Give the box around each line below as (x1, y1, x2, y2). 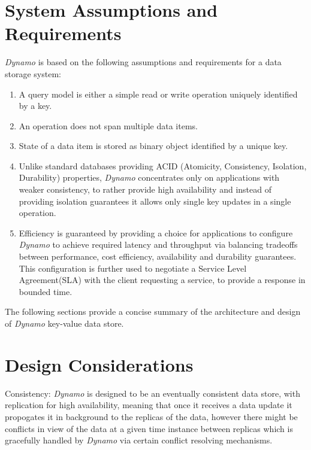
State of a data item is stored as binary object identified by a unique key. (19, 139, 288, 152)
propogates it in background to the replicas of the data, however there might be (5, 410, 298, 422)
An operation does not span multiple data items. (19, 119, 198, 132)
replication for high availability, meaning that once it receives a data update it (5, 399, 292, 411)
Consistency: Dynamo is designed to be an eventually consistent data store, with (5, 387, 300, 399)
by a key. (19, 99, 52, 112)
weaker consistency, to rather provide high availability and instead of (19, 183, 271, 196)
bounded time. (19, 285, 73, 297)
